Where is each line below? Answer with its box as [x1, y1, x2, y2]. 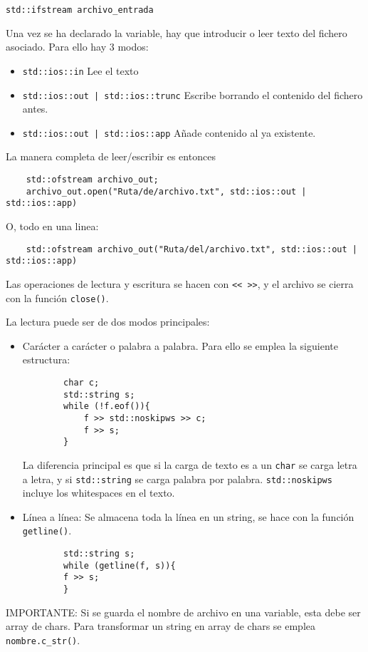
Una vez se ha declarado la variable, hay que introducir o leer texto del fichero [6, 25, 347, 40]
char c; [63, 377, 100, 388]
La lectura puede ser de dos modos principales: [6, 314, 210, 329]
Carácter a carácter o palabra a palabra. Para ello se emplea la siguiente [22, 338, 338, 353]
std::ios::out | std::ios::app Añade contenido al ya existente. [22, 125, 316, 140]
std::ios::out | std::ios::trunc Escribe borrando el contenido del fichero [22, 87, 363, 102]
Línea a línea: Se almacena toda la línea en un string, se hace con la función [22, 509, 354, 524]
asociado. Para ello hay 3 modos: [6, 39, 149, 54]
